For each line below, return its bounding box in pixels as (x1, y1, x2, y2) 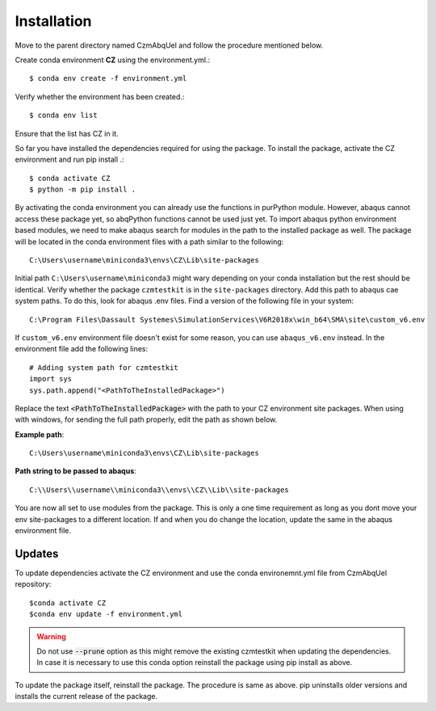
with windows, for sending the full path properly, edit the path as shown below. (15, 414, 278, 424)
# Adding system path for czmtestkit (29, 363, 179, 372)
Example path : (15, 429, 65, 440)
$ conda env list (29, 111, 98, 120)
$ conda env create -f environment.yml (29, 74, 187, 83)
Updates (15, 546, 59, 561)
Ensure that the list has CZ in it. (15, 128, 119, 138)
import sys (29, 374, 73, 384)
